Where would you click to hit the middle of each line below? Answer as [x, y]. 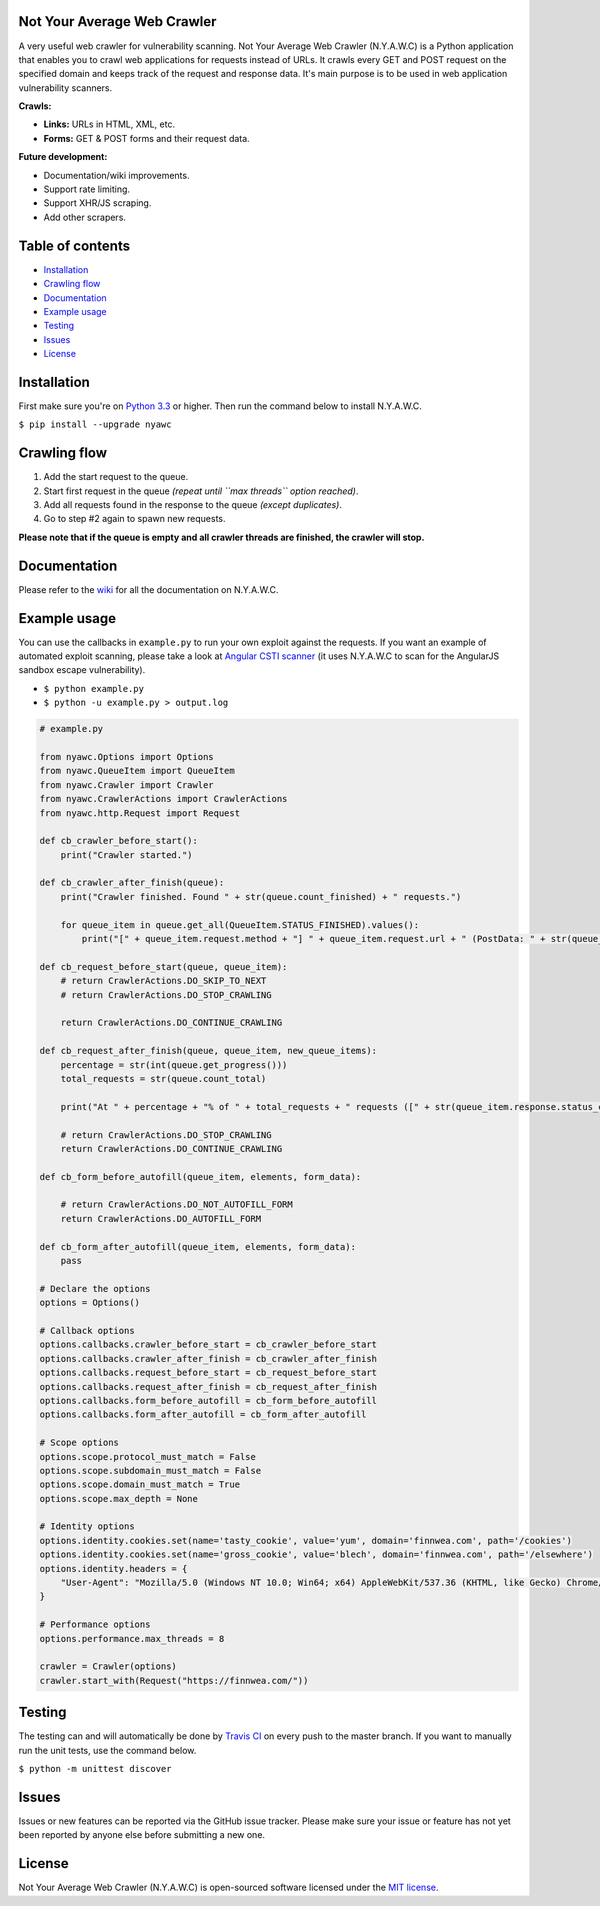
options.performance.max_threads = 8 [132, 1638]
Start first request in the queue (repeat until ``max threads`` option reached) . [201, 491]
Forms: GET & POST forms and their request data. [146, 138]
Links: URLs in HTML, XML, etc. [109, 124]
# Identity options [87, 1526]
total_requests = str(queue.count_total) [163, 1078]
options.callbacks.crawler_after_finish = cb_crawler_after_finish [208, 1358]
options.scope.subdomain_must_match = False [150, 1470]
